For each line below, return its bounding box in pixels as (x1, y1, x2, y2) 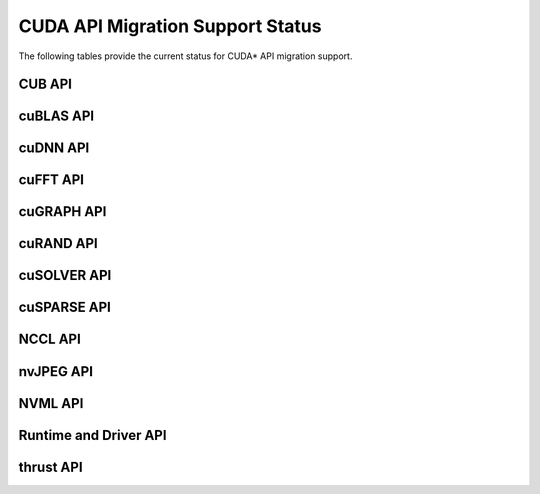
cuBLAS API (18, 108, 95, 125)
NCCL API (18, 331, 82, 348)
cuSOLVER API (18, 267, 112, 284)
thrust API (18, 458, 84, 475)
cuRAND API (18, 235, 99, 252)
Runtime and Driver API (18, 426, 167, 444)
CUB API (18, 76, 72, 93)
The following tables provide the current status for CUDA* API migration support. (18, 50, 353, 62)
